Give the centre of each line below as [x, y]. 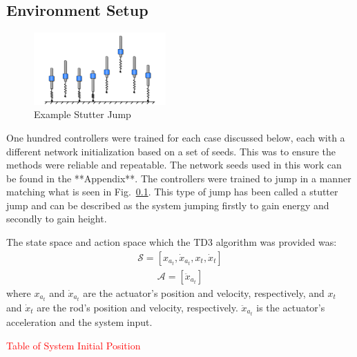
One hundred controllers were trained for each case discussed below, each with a [176, 137]
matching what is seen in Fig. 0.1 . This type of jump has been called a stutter [172, 192]
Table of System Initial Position [74, 345]
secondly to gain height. [57, 219]
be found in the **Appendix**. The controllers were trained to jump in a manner [179, 178]
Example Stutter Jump [83, 114]
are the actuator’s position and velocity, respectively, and [204, 292]
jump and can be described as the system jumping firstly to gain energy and [168, 205]
